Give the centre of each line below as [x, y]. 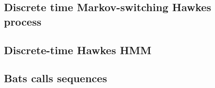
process [23, 21]
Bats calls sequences [55, 78]
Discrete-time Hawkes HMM [78, 50]
